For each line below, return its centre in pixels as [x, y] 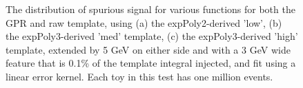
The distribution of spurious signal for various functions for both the [150, 9]
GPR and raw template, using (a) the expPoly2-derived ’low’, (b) [144, 22]
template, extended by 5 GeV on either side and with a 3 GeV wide [148, 49]
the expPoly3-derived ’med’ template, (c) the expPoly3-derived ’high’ [152, 36]
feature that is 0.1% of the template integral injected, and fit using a [151, 63]
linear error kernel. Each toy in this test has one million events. [139, 76]
